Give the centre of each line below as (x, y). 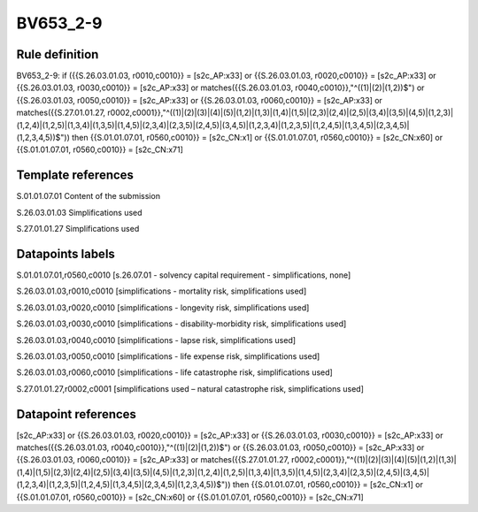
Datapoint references (77, 414)
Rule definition (58, 54)
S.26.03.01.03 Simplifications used (79, 212)
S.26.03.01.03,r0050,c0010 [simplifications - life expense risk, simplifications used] (168, 356)
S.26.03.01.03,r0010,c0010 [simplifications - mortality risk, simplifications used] (162, 291)
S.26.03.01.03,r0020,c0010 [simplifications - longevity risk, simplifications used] (163, 307)
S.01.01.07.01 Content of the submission (89, 196)
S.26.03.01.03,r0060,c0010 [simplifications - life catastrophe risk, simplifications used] (175, 372)
